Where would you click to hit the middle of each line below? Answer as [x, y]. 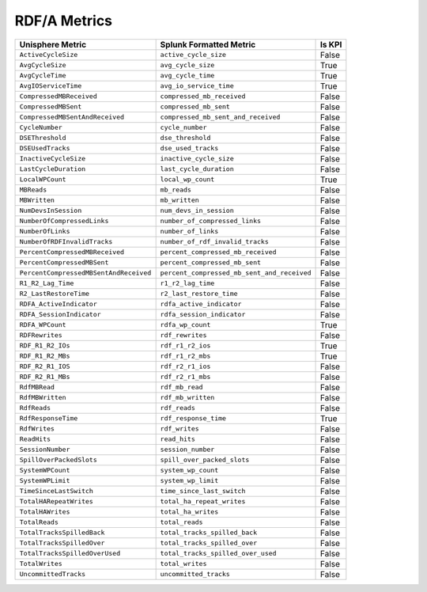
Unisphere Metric [53, 44]
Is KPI [331, 44]
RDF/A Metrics [64, 21]
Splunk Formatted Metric [208, 44]
